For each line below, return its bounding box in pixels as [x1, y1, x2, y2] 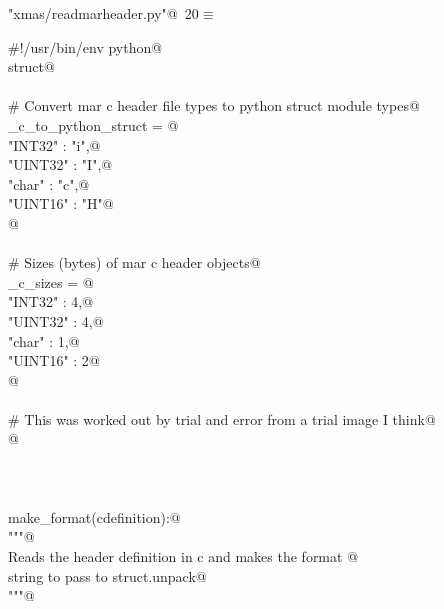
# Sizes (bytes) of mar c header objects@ [8, 252, 261, 273]
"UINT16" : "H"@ [8, 193, 114, 214]
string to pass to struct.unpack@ [8, 565, 207, 586]
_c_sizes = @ [8, 271, 94, 292]
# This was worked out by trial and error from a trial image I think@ [8, 408, 436, 429]
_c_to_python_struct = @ [8, 114, 179, 135]
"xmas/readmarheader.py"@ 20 [8, 3, 199, 23]
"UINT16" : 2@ [8, 350, 100, 371]
